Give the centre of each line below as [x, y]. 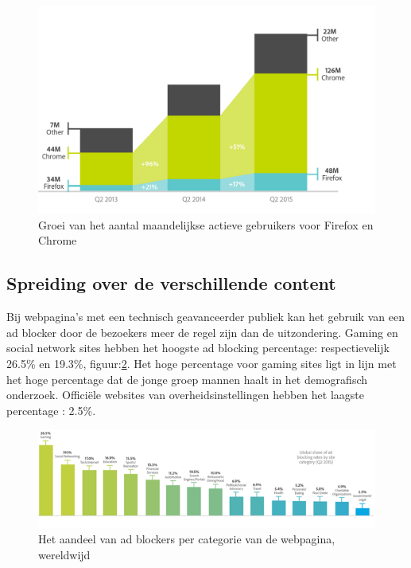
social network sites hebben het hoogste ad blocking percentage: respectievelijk [198, 348]
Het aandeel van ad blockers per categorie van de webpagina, [187, 539]
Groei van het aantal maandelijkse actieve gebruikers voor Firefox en [206, 224]
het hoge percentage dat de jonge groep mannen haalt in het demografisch [187, 379]
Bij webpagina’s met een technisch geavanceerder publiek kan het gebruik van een [205, 317]
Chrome [58, 240]
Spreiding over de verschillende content [171, 283]
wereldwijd [64, 554]
